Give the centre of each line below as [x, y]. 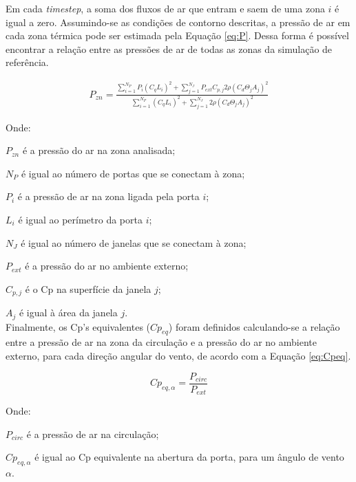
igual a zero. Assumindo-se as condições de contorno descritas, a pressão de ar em [178, 22]
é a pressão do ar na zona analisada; [99, 150]
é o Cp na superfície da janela [88, 288]
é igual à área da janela [68, 313]
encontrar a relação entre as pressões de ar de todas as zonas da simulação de [169, 48]
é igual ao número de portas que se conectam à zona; [133, 173]
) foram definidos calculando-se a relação [254, 326]
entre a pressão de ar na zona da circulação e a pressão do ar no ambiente [161, 342]
